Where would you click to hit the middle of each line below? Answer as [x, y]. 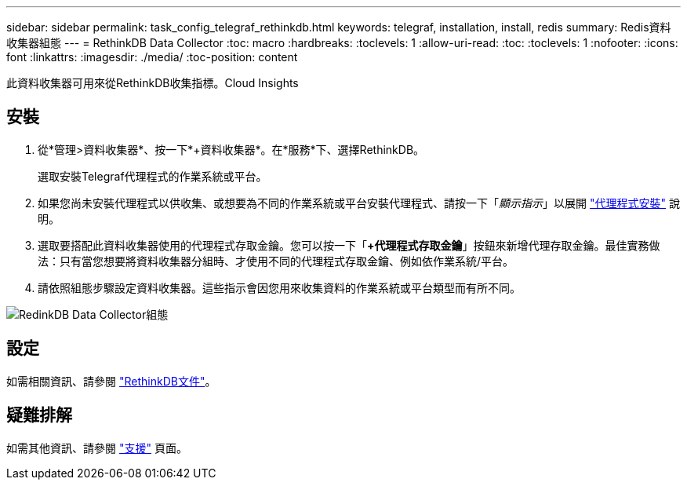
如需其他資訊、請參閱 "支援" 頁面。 [97, 448]
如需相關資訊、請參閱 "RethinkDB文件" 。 [111, 381]
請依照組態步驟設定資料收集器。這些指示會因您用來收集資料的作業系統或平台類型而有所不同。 [279, 287]
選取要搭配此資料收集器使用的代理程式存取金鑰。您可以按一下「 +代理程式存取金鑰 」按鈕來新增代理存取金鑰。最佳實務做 [349, 245]
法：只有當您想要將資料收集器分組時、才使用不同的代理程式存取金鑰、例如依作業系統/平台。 [276, 261]
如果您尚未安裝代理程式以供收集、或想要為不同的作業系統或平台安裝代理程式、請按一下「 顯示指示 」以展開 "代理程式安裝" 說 [359, 203]
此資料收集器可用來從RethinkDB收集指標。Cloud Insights [153, 83]
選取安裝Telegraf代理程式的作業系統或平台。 [153, 176]
